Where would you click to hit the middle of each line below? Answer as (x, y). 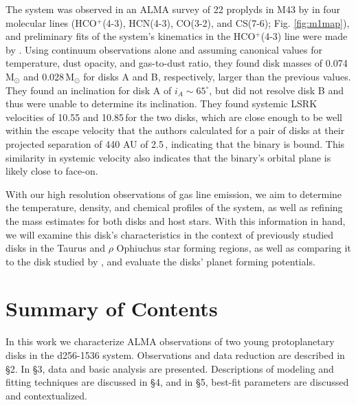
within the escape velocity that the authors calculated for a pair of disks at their (175, 130)
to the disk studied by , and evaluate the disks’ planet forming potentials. (160, 261)
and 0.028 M (49, 76)
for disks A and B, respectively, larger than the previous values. (217, 76)
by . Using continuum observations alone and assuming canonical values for (164, 49)
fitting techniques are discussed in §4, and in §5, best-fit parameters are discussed (177, 382)
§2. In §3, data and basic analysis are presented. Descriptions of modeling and (170, 368)
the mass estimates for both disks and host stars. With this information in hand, (176, 220)
